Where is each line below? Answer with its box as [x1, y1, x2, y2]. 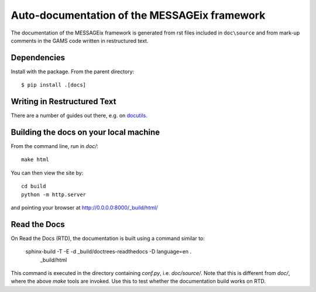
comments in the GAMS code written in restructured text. [11, 37, 149, 44]
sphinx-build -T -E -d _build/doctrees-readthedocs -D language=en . [25, 248, 192, 255]
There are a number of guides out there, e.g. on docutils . [11, 112, 147, 119]
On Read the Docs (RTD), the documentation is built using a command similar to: [11, 235, 205, 242]
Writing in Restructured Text [11, 97, 116, 107]
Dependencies [11, 53, 66, 63]
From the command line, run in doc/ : [11, 143, 99, 150]
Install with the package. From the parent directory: [11, 68, 135, 75]
